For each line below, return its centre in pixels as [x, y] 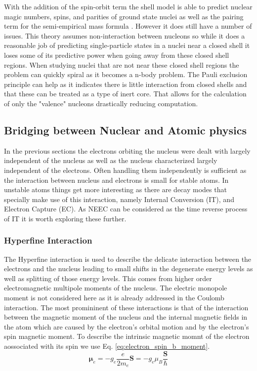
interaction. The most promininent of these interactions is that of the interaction [126, 307]
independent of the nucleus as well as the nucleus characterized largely [111, 160]
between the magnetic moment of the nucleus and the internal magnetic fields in [126, 317]
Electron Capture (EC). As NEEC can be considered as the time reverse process [126, 209]
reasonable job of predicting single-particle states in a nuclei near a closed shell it [127, 45]
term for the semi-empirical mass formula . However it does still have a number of [128, 26]
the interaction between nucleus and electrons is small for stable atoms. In [116, 180]
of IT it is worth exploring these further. [65, 218]
